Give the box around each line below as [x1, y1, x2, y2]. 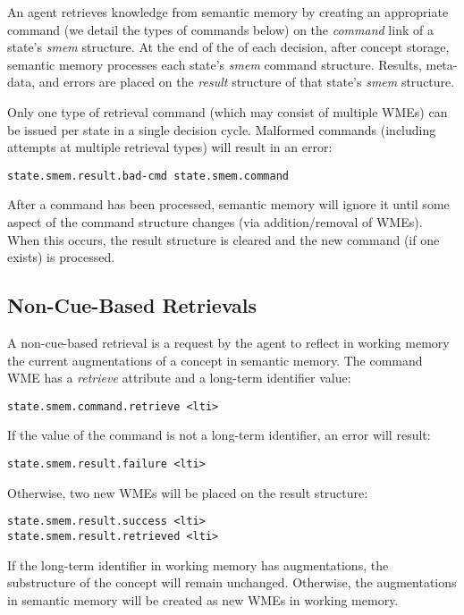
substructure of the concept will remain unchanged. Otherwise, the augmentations [7, 573, 457, 592]
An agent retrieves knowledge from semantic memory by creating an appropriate [7, 3, 449, 21]
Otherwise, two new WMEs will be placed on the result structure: [7, 483, 368, 501]
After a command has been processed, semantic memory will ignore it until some [7, 195, 450, 214]
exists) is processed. [7, 248, 115, 266]
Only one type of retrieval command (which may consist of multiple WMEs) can [7, 102, 448, 121]
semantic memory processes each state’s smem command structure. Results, [7, 55, 422, 73]
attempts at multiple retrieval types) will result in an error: [7, 138, 333, 156]
